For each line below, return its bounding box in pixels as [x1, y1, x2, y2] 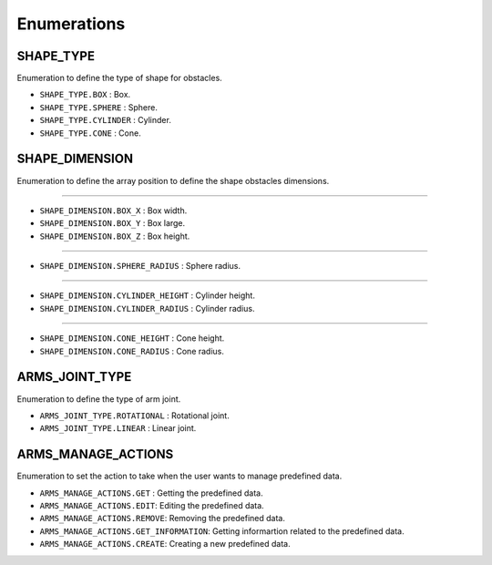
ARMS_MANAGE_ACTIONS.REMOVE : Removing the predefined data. [39, 513, 286, 524]
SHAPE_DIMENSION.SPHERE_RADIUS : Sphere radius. [39, 261, 241, 272]
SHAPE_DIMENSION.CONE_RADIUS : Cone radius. [39, 345, 225, 356]
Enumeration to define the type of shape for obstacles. [16, 73, 222, 84]
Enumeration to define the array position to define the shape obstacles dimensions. [16, 175, 330, 186]
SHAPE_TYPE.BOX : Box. [39, 89, 131, 100]
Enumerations [16, 14, 126, 34]
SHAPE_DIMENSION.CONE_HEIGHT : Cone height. [39, 333, 225, 344]
